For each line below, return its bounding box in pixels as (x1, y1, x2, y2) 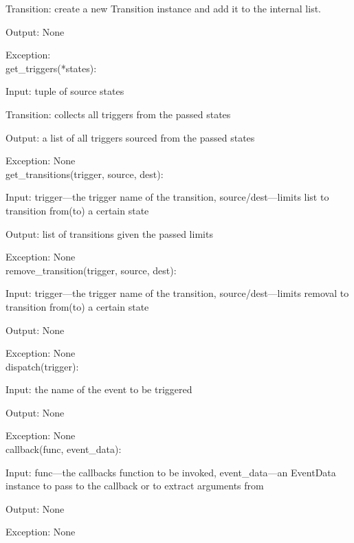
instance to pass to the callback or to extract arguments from (5, 478, 264, 493)
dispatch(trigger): (5, 359, 79, 373)
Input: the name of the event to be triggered (5, 382, 192, 397)
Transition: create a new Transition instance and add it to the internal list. (5, 1, 321, 15)
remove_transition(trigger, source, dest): (5, 263, 177, 277)
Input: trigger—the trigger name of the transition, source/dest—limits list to (5, 190, 329, 204)
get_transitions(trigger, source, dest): (5, 166, 164, 181)
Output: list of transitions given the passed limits (5, 226, 213, 241)
